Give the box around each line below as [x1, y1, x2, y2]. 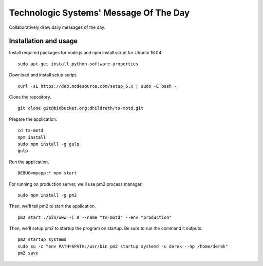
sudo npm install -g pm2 [18, 192, 77, 198]
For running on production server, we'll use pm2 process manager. [9, 181, 143, 187]
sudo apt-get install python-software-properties [18, 61, 139, 67]
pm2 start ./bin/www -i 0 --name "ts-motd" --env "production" [18, 214, 172, 220]
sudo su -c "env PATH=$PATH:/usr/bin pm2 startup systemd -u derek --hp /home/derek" [18, 244, 228, 249]
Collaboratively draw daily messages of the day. [9, 24, 106, 30]
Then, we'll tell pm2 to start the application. [9, 203, 96, 209]
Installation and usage [9, 37, 78, 45]
